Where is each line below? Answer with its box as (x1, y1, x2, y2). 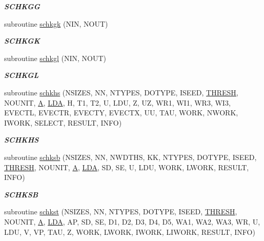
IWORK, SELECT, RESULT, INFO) (4, 117, 122, 128)
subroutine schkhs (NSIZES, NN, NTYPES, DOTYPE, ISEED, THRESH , (4, 87, 238, 97)
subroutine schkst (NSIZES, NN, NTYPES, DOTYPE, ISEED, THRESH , (4, 206, 237, 217)
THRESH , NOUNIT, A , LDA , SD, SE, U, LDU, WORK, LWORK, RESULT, (4, 162, 249, 172)
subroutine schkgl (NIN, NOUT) (4, 52, 106, 63)
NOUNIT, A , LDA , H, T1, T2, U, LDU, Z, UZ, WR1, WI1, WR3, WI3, (4, 97, 231, 108)
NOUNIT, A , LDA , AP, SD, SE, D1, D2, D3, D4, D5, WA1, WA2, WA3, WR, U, (4, 216, 260, 227)
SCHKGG (4, 1, 40, 11)
